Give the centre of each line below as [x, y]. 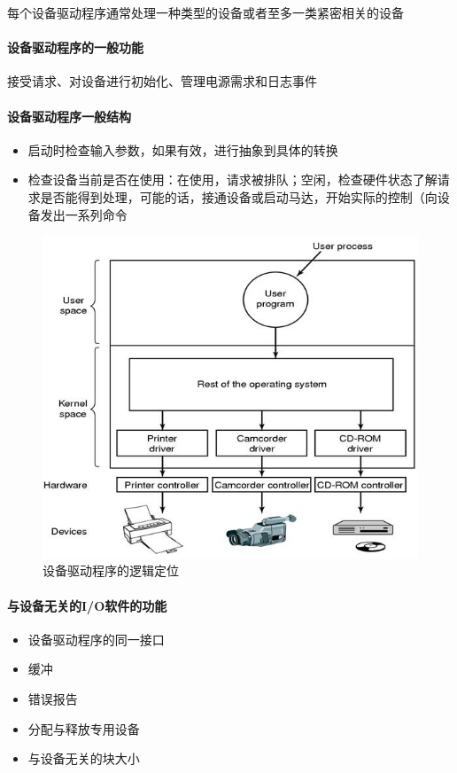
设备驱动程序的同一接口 [96, 639]
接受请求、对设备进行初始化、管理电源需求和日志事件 [162, 81]
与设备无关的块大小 [84, 758]
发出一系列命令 [84, 214]
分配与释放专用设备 [84, 728]
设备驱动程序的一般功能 [75, 47]
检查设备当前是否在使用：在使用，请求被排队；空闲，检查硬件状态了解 [232, 180]
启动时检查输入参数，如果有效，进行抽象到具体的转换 [183, 149]
